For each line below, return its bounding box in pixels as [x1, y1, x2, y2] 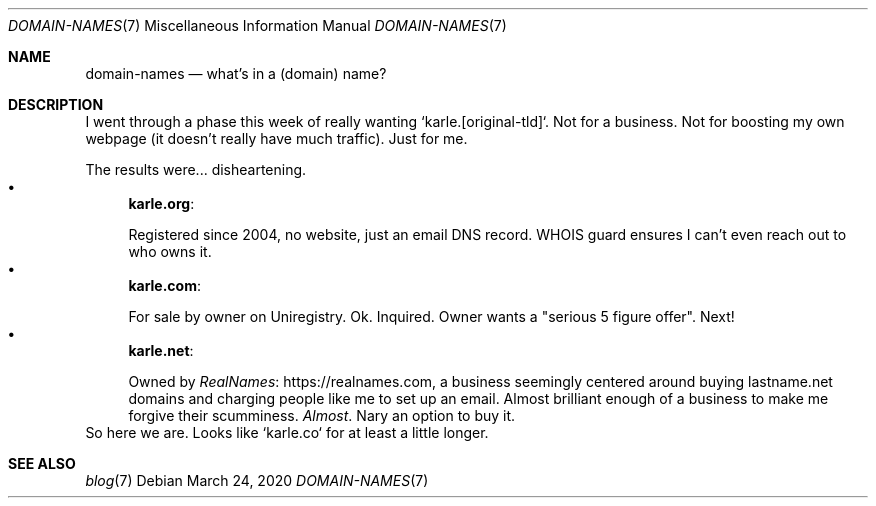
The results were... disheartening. [85, 161, 307, 178]
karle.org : [128, 195, 195, 212]
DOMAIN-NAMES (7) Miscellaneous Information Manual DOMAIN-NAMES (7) [8, 17, 507, 34]
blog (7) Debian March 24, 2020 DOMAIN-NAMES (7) [85, 472, 429, 489]
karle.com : [128, 277, 202, 294]
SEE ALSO [8, 455, 76, 472]
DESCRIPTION [8, 96, 104, 113]
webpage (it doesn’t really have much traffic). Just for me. [85, 130, 468, 147]
